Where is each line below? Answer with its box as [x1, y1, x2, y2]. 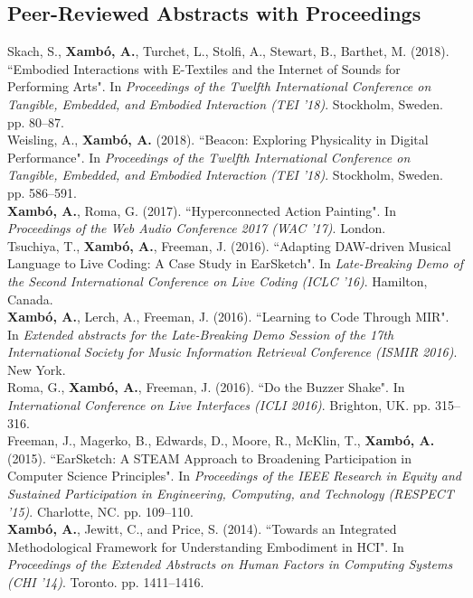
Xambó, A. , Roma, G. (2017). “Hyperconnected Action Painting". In [7, 201, 396, 220]
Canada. [7, 289, 53, 308]
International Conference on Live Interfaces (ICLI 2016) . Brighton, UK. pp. [7, 396, 431, 415]
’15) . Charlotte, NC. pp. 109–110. [7, 501, 194, 520]
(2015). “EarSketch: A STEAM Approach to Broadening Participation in [7, 448, 412, 467]
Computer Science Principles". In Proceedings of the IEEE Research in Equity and [7, 466, 461, 485]
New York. [7, 360, 66, 378]
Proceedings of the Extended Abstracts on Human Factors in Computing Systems [7, 555, 453, 574]
